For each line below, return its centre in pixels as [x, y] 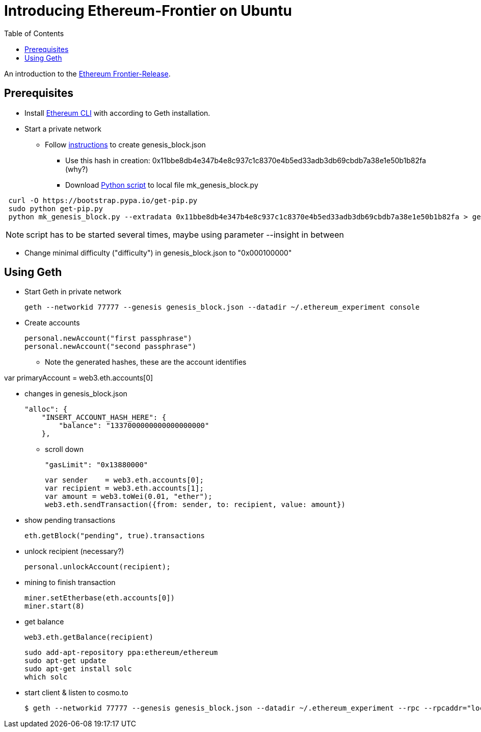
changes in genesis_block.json [76, 394]
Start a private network [63, 129]
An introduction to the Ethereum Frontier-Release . [87, 73]
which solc [46, 677]
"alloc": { [46, 409]
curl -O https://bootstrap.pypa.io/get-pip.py [103, 200]
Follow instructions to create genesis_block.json [125, 144]
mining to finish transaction [70, 583]
